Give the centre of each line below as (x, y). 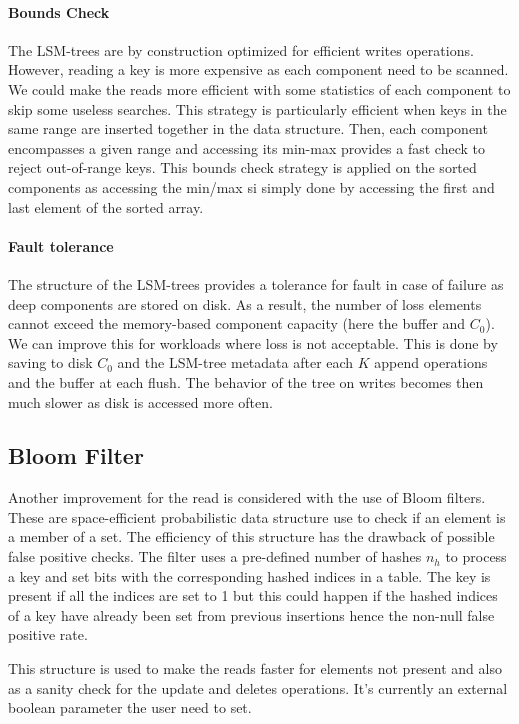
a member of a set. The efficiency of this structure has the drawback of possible (251, 536)
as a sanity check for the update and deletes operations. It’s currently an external (258, 687)
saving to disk (50, 362)
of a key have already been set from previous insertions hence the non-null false (251, 614)
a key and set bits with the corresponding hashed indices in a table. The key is (249, 575)
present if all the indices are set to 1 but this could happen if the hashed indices (253, 595)
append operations (431, 362)
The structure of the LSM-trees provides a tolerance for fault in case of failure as (256, 283)
